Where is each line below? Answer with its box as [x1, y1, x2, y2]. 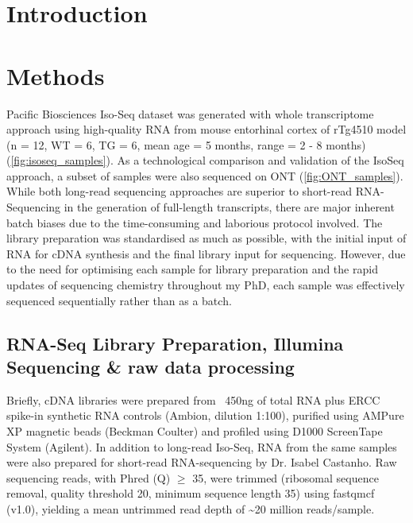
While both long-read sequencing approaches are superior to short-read [6, 183, 352, 200]
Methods [6, 59, 105, 91]
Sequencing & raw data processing [6, 354, 295, 378]
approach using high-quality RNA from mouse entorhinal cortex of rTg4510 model [6, 121, 407, 138]
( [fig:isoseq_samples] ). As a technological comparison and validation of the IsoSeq [6, 152, 404, 169]
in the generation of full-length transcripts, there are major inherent [64, 199, 395, 215]
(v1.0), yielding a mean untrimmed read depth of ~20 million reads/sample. [6, 500, 375, 517]
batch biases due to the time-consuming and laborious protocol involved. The [6, 214, 383, 231]
